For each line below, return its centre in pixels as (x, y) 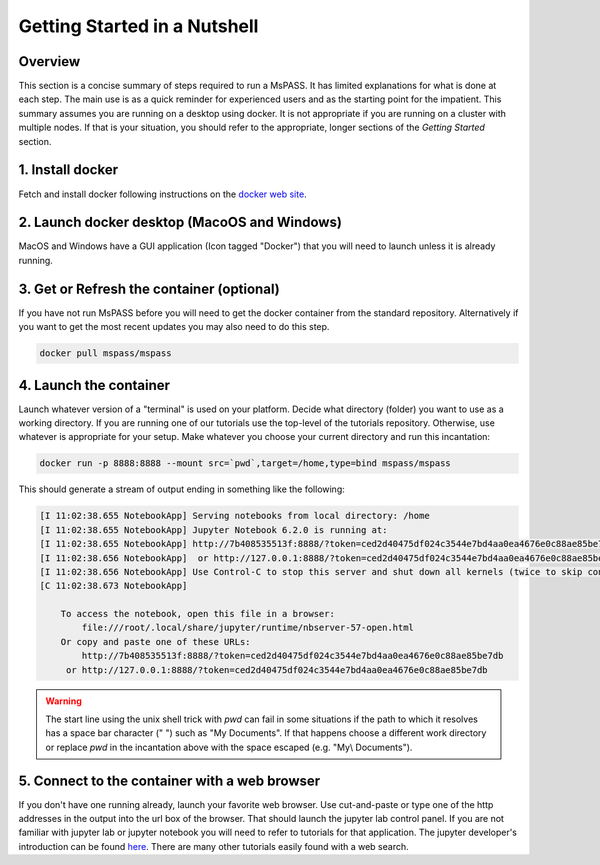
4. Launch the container (94, 385)
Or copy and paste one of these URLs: (155, 641)
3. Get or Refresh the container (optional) (149, 288)
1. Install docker (68, 170)
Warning (63, 701)
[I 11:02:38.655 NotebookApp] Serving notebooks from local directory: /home (234, 516)
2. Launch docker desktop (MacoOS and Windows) (180, 222)
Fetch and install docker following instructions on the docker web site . (162, 194)
